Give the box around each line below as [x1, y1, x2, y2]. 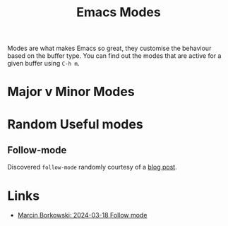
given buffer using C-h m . [7, 59, 80, 68]
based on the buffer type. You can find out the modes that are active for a [7, 52, 222, 60]
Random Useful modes [7, 116, 143, 132]
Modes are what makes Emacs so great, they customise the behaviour [7, 44, 212, 53]
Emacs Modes [76, 4, 161, 20]
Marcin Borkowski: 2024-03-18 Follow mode [17, 211, 148, 220]
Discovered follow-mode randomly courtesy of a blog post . [7, 163, 178, 172]
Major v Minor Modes [7, 84, 136, 100]
